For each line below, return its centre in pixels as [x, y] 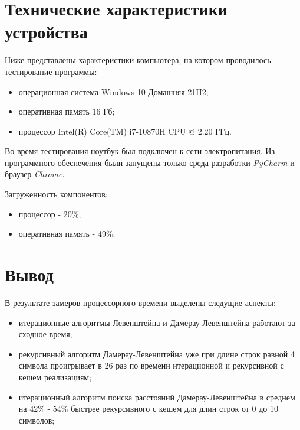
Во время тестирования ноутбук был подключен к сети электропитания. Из [140, 151]
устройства [46, 32]
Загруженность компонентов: [56, 194]
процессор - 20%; [50, 214]
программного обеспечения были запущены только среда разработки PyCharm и [150, 162]
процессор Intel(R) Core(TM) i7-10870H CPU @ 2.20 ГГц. [125, 131]
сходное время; [45, 334]
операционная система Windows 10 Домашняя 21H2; [113, 91]
